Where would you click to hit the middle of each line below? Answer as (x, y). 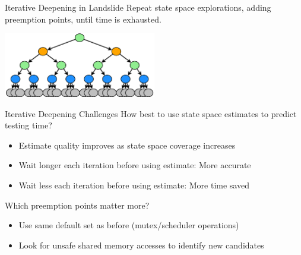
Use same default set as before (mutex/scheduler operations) (129, 225)
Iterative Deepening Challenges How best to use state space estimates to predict (151, 113)
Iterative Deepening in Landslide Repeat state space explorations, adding (138, 7)
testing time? (28, 125)
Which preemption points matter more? (77, 205)
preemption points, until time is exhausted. (83, 19)
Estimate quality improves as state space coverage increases (127, 145)
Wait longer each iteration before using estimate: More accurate (135, 165)
